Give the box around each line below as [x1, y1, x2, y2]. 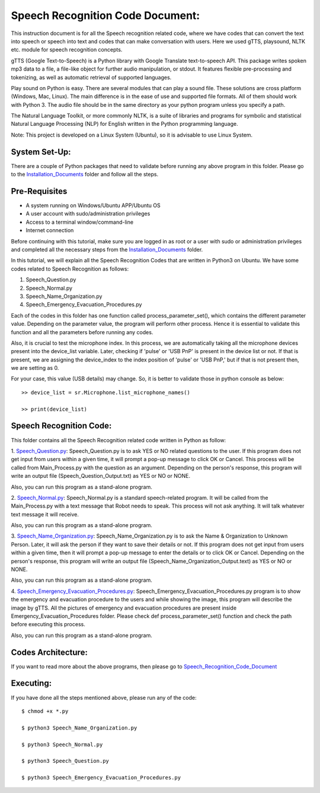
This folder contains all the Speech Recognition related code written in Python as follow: [11, 436, 226, 443]
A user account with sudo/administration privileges [25, 210, 151, 217]
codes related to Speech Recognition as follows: [11, 265, 129, 272]
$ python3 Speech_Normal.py [21, 741, 103, 748]
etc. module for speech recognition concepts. [11, 46, 123, 53]
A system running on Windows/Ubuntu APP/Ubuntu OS [25, 202, 161, 209]
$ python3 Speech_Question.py [21, 757, 110, 765]
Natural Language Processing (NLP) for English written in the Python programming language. [11, 120, 238, 128]
